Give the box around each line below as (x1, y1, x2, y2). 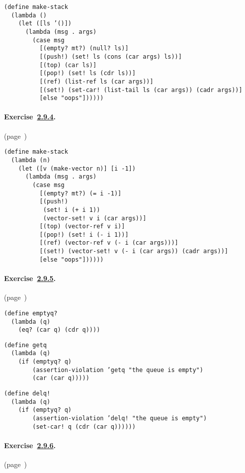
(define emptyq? (4, 309, 58, 317)
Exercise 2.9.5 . (4, 273, 56, 284)
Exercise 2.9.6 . (4, 440, 56, 450)
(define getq (4, 341, 47, 349)
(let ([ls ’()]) (18, 20, 72, 27)
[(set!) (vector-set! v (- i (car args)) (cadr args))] (39, 248, 229, 255)
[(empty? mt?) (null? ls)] (39, 45, 129, 52)
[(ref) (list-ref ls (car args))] (39, 78, 154, 85)
